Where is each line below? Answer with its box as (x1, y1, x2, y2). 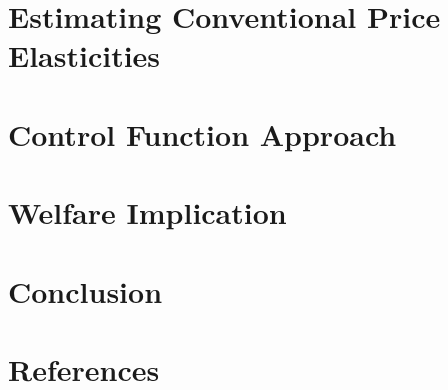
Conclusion (8, 270, 163, 311)
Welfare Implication (8, 192, 287, 233)
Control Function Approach (8, 113, 397, 154)
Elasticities (8, 35, 161, 76)
